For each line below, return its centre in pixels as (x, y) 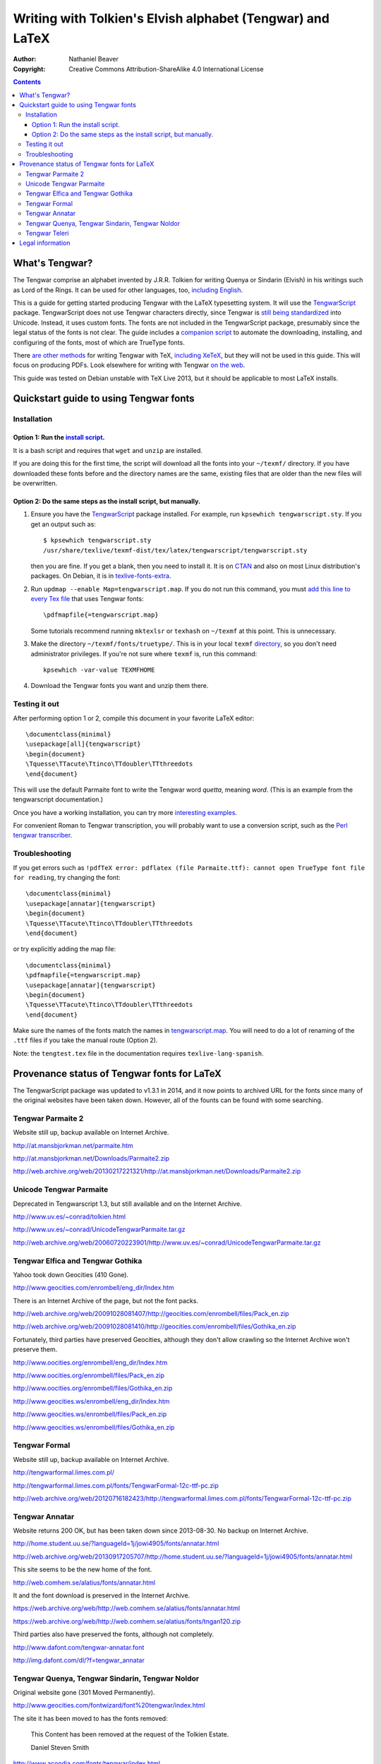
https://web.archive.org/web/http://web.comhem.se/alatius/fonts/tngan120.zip (127, 1621)
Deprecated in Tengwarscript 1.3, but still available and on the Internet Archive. (128, 1204)
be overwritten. (35, 483)
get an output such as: (64, 524)
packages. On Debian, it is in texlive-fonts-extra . (101, 576)
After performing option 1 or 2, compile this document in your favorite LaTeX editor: (134, 718)
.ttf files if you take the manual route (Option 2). (85, 1040)
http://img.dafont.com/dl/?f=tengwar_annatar (79, 1660)
